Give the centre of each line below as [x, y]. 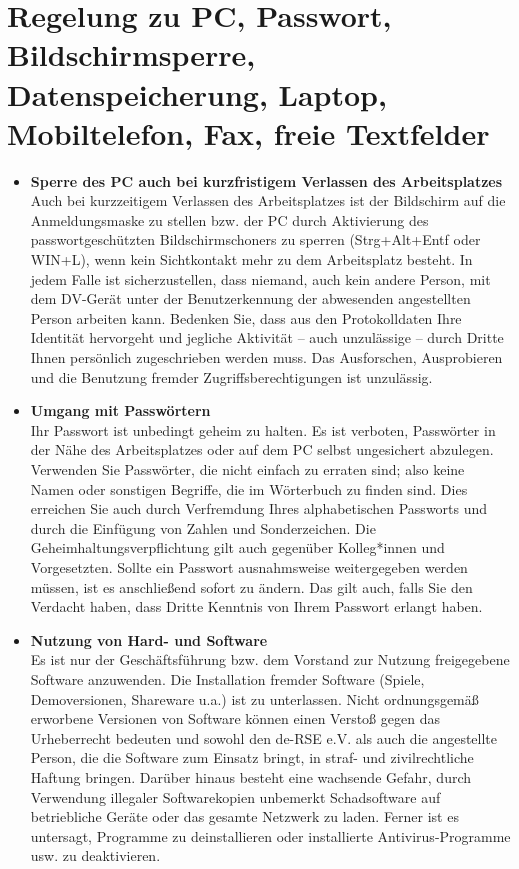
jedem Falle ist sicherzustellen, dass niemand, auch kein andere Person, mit [260, 278]
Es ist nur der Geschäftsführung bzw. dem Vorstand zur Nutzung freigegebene [270, 659]
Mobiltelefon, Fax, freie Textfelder [248, 132]
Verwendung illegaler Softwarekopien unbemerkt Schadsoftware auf [235, 796]
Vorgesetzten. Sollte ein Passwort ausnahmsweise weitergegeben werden [249, 566]
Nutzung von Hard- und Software [149, 639]
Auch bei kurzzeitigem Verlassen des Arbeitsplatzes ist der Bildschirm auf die [268, 200]
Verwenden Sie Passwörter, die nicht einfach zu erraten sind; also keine [247, 469]
